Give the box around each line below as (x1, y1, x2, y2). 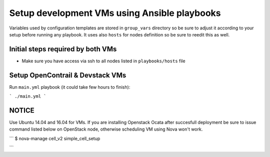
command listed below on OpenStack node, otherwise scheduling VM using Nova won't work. (9, 126, 203, 132)
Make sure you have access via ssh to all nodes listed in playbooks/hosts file (21, 58, 185, 64)
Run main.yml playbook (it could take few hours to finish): (9, 84, 130, 90)
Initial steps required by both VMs (9, 45, 117, 53)
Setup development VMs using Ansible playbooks (9, 7, 221, 18)
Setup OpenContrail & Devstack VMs (9, 71, 126, 79)
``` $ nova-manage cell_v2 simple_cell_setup (9, 135, 100, 142)
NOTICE (9, 106, 34, 115)
